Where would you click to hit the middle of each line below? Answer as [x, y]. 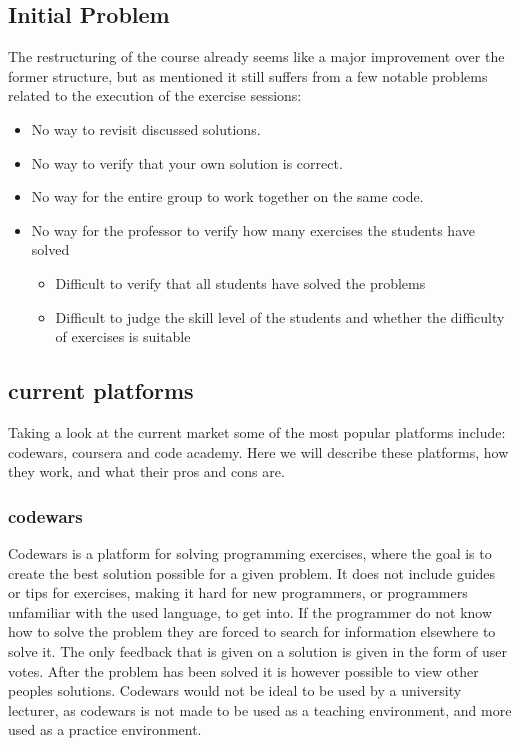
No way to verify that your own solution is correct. [187, 162]
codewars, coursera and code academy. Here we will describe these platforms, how [258, 451]
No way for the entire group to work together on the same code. [227, 196]
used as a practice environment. [105, 729]
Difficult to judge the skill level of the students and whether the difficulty [280, 316]
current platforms [101, 390]
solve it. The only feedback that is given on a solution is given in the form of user [257, 650]
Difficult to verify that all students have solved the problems [240, 282]
